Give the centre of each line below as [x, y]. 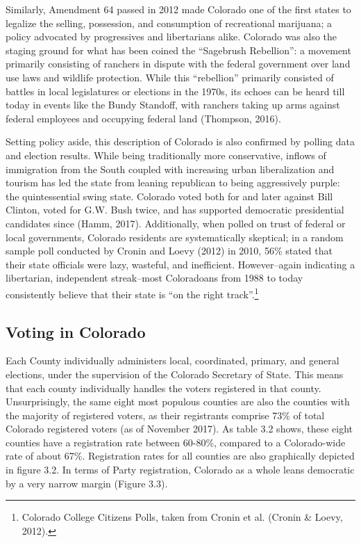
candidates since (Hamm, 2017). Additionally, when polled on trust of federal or [176, 223]
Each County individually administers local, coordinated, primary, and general [173, 360]
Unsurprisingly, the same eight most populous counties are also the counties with [178, 402]
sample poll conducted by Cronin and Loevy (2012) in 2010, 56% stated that [169, 251]
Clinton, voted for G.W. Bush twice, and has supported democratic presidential [175, 210]
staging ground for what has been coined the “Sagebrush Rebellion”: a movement [178, 50]
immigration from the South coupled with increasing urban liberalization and [170, 169]
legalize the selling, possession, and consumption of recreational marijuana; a [169, 23]
